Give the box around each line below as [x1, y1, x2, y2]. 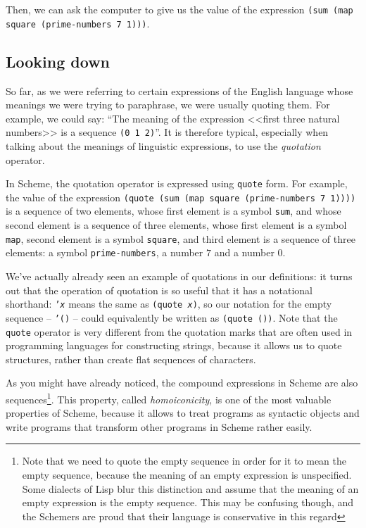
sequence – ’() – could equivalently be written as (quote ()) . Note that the [6, 310, 338, 325]
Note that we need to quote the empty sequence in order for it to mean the [22, 453, 346, 468]
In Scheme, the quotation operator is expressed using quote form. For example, [6, 176, 348, 191]
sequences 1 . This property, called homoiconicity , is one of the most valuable [6, 389, 332, 406]
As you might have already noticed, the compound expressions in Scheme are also [6, 375, 358, 390]
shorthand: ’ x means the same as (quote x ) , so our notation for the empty [6, 296, 332, 311]
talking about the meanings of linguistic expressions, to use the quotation [6, 138, 321, 153]
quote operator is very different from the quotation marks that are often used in [6, 324, 353, 339]
